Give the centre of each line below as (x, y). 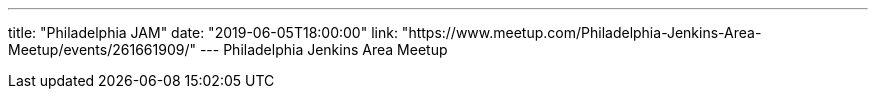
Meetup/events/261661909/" (102, 49)
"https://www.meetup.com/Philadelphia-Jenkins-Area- (581, 32)
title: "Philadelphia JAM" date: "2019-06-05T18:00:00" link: (203, 32)
